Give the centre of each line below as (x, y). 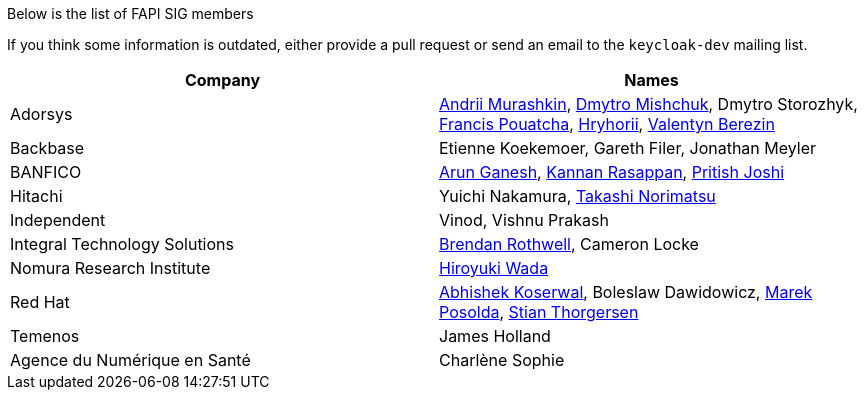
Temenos (45, 336)
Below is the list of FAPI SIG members (130, 13)
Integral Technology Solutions (122, 244)
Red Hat (40, 302)
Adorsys (41, 114)
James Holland (495, 336)
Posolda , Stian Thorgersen (539, 312)
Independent (58, 220)
